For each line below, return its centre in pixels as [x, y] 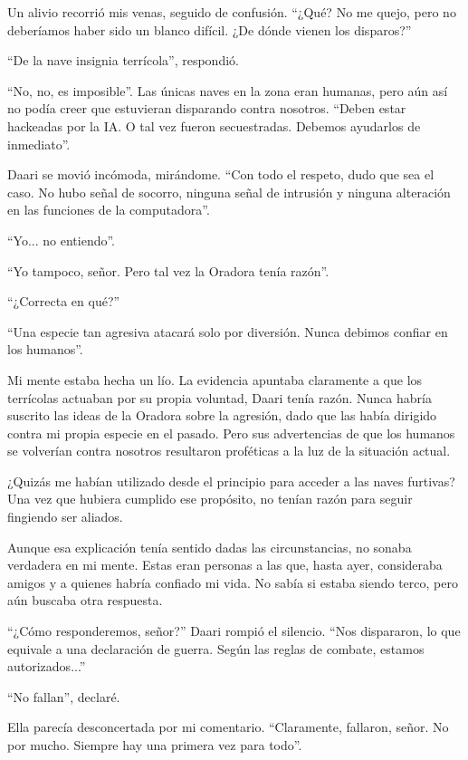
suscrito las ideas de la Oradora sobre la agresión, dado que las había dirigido [222, 415]
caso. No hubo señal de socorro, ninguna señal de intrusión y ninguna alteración [229, 192]
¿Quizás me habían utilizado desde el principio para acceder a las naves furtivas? [231, 481]
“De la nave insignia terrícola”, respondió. [123, 60]
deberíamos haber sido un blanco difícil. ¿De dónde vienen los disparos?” [210, 29]
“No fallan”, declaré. [64, 696]
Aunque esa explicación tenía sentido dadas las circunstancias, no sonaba [210, 547]
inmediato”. [39, 144]
